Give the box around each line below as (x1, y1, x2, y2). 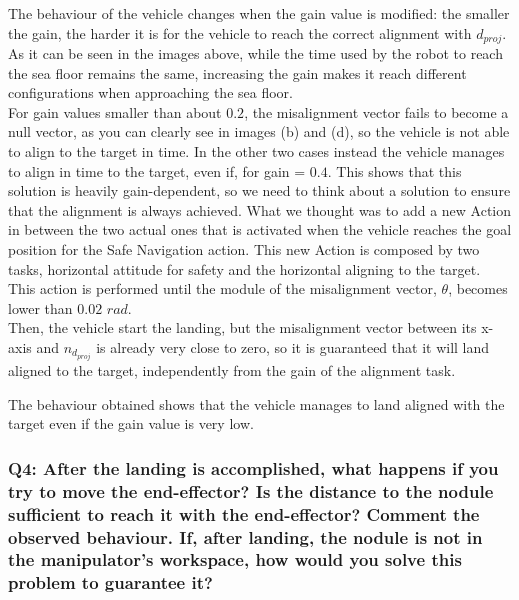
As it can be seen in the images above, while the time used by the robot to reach (8, 43, 503, 64)
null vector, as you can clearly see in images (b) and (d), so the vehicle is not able (8, 121, 510, 142)
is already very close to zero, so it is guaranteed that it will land (96, 336, 490, 357)
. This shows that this (327, 160, 462, 181)
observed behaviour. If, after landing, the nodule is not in (8, 524, 483, 549)
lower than (8, 297, 73, 318)
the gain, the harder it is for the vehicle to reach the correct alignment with (8, 22, 472, 43)
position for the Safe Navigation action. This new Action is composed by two (8, 238, 480, 259)
